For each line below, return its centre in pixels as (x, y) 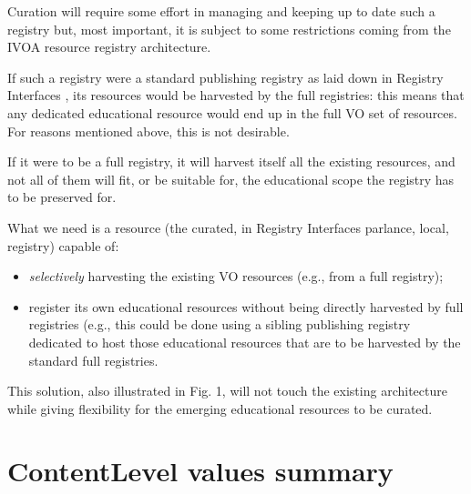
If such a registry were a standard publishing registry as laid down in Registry (225, 77)
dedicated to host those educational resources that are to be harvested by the (245, 342)
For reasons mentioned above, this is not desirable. (148, 131)
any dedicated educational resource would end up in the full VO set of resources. (232, 112)
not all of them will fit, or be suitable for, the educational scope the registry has (231, 179)
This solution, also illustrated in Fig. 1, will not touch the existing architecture (227, 391)
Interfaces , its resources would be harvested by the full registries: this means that (236, 95)
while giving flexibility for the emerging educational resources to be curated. (220, 408)
